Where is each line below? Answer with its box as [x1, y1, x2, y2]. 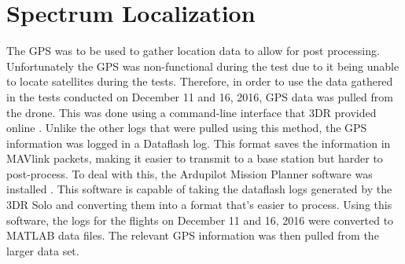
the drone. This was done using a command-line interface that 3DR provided [6, 104, 377, 120]
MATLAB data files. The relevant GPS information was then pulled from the [6, 227, 379, 244]
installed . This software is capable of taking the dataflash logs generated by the [6, 181, 392, 197]
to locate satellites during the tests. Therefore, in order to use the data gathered [6, 73, 393, 90]
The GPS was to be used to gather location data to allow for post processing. [6, 42, 380, 59]
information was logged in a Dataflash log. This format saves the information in [6, 134, 391, 151]
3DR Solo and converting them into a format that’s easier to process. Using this [6, 196, 392, 213]
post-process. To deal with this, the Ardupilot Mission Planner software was [6, 165, 373, 181]
